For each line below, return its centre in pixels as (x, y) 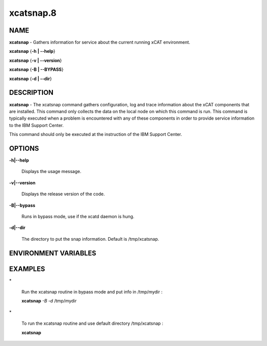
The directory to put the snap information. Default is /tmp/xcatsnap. (90, 239)
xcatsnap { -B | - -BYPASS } (36, 70)
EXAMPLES (27, 269)
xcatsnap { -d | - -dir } (30, 79)
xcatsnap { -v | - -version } (35, 60)
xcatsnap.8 (33, 13)
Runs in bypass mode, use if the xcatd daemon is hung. (78, 216)
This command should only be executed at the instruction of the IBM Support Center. (96, 134)
